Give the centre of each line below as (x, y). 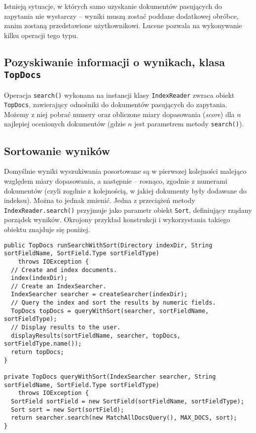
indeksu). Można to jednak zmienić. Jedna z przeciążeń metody (100, 200)
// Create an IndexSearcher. (59, 286)
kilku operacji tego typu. (41, 35)
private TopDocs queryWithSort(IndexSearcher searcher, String (110, 377)
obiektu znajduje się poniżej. (47, 229)
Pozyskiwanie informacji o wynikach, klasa (114, 61)
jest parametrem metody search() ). (189, 124)
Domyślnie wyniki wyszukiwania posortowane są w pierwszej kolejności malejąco (125, 171)
